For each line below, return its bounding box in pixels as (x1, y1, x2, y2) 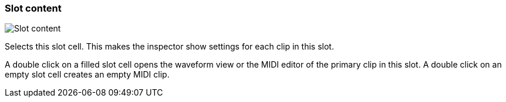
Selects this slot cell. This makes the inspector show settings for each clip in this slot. (5, 41, 334, 52)
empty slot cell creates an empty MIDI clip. (5, 69, 170, 80)
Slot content (5, 2, 62, 14)
